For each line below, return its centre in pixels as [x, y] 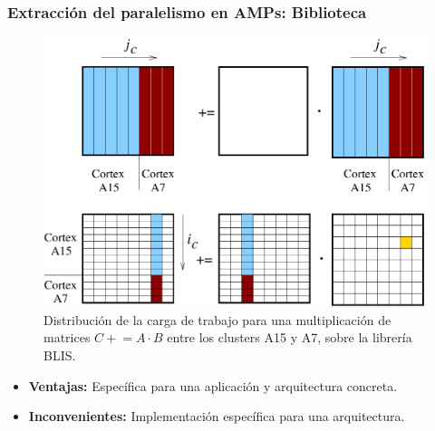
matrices [67, 337]
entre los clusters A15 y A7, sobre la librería [290, 337]
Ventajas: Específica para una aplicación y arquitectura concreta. [213, 385]
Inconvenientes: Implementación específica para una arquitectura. [217, 416]
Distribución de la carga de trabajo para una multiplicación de [217, 319]
